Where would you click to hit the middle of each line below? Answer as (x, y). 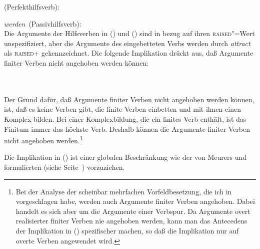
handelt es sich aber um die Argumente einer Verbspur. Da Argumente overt (133, 211)
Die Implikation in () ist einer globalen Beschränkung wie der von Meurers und (125, 157)
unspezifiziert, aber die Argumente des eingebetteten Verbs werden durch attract (127, 43)
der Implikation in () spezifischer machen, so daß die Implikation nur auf (127, 230)
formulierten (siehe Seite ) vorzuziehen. (64, 167)
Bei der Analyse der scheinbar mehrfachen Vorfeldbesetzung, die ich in (124, 191)
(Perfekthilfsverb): (32, 7)
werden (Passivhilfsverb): (43, 23)
